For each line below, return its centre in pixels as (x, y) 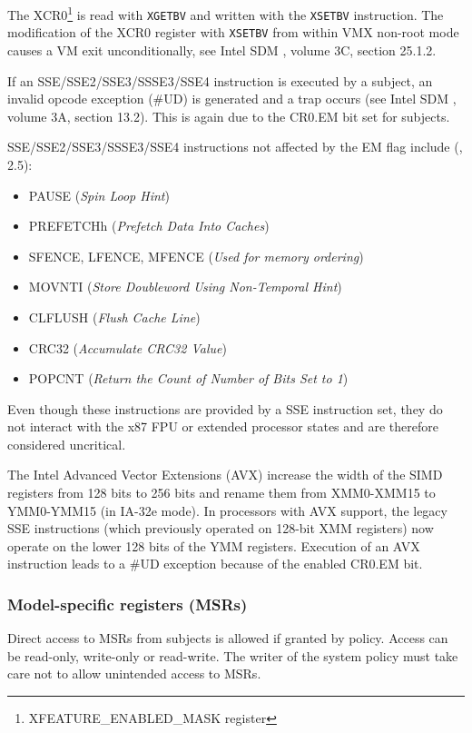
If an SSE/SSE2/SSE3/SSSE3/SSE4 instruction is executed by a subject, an (220, 80)
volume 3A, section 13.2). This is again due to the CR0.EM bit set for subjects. (229, 116)
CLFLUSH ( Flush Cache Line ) (114, 317)
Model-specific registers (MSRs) (128, 604)
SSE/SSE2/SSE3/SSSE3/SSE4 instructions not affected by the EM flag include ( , (235, 147)
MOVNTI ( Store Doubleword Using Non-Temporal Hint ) (185, 287)
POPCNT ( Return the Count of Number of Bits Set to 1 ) (188, 378)
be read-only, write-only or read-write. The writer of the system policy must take (233, 655)
